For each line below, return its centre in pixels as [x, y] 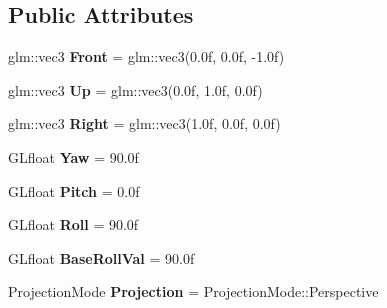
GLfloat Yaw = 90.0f [73, 156]
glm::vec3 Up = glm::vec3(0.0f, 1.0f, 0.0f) [135, 89]
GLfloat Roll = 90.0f [73, 224]
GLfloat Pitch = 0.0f [74, 190]
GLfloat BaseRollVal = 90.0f [101, 257]
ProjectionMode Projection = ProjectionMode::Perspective [193, 291]
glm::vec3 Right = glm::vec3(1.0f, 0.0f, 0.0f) [144, 123]
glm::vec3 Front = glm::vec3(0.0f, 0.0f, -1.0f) [146, 56]
